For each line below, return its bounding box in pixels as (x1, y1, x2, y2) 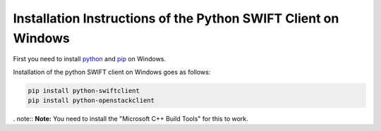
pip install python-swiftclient (28, 87, 140, 94)
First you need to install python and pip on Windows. (13, 55, 166, 63)
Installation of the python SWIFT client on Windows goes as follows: (13, 68, 211, 76)
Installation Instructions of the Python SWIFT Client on (13, 11, 339, 26)
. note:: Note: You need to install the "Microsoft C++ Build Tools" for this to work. (13, 115, 248, 123)
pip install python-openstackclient (28, 96, 155, 105)
